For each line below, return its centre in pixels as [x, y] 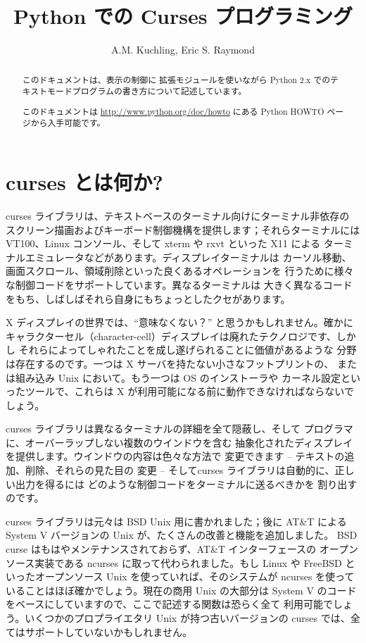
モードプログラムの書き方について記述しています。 [147, 91]
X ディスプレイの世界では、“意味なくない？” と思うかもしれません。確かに [179, 322]
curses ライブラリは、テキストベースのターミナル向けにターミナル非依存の [178, 215]
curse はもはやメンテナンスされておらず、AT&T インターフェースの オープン [182, 549]
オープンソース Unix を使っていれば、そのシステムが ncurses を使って [195, 576]
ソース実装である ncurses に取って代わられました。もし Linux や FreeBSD [174, 562]
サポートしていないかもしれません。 [108, 631]
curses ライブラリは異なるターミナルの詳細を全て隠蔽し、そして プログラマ [179, 429]
